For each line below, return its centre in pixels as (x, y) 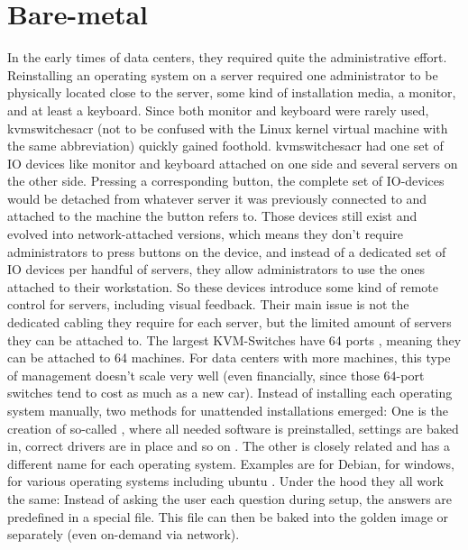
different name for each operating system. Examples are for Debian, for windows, (231, 463)
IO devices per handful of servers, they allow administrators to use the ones (216, 269)
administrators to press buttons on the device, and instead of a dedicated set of (227, 251)
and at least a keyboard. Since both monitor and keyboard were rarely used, (218, 110)
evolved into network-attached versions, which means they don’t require (206, 234)
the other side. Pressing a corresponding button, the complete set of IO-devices (226, 181)
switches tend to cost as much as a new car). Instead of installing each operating (230, 393)
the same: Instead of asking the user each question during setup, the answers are (230, 498)
